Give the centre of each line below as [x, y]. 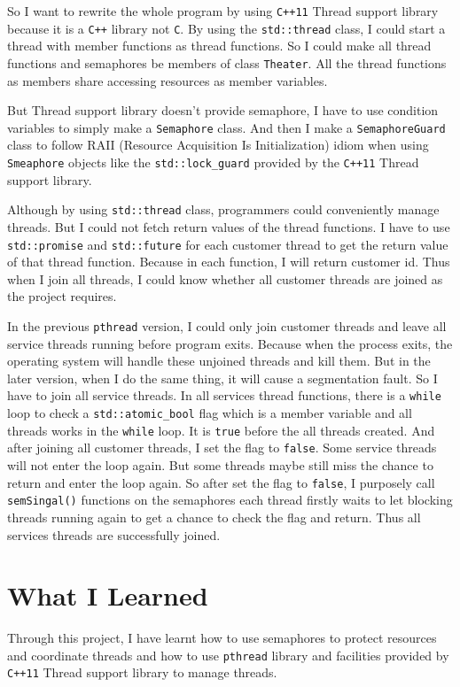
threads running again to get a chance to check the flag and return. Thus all [214, 517]
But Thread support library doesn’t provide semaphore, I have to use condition [223, 110]
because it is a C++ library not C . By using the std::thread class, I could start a [226, 28]
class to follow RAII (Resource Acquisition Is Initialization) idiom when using [218, 145]
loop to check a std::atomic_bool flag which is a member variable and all [210, 413]
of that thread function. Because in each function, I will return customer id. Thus [229, 262]
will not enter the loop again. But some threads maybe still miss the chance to [220, 465]
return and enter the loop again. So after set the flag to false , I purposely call [221, 482]
